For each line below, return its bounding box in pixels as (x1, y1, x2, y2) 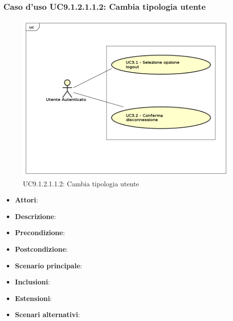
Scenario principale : (15, 260, 82, 270)
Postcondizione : (15, 244, 68, 254)
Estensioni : (15, 293, 52, 303)
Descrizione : (15, 211, 56, 221)
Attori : (15, 195, 38, 205)
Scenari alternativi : (15, 309, 80, 320)
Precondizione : (15, 227, 65, 238)
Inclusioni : (15, 277, 50, 287)
